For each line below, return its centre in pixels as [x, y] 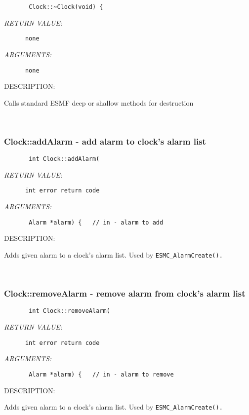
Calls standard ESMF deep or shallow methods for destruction [99, 102]
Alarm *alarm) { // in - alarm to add [96, 222]
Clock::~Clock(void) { [66, 7]
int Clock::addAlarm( [64, 159]
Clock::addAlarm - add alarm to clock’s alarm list [105, 141]
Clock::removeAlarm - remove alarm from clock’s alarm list [125, 293]
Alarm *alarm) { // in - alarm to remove [101, 374]
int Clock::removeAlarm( [69, 311]
